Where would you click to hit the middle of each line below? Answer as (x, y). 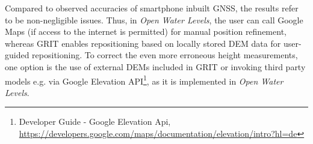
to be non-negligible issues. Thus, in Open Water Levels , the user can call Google (154, 19)
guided (17, 55)
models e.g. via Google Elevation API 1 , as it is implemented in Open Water (144, 80)
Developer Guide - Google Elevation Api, (95, 121)
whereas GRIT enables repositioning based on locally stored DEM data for (143, 43)
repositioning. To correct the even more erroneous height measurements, (165, 55)
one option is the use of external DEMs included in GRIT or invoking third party (155, 66)
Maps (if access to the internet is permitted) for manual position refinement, (146, 31)
